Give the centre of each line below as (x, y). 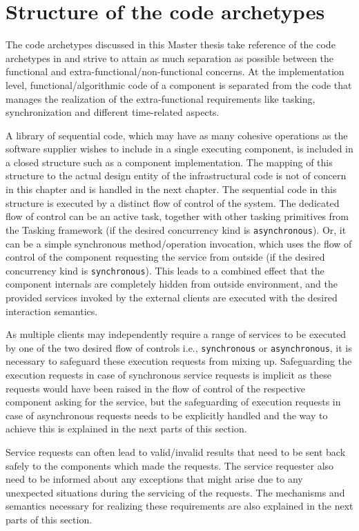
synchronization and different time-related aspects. (113, 112)
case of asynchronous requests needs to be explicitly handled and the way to (167, 415)
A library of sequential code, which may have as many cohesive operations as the (177, 135)
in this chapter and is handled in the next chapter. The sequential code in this (171, 189)
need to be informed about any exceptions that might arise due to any (154, 479)
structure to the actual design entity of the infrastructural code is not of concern (176, 176)
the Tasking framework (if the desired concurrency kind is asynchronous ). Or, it (176, 229)
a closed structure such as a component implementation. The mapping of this (169, 162)
